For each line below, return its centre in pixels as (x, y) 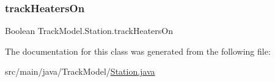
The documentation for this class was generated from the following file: (138, 51)
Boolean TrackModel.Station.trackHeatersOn (89, 31)
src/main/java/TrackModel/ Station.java (80, 71)
